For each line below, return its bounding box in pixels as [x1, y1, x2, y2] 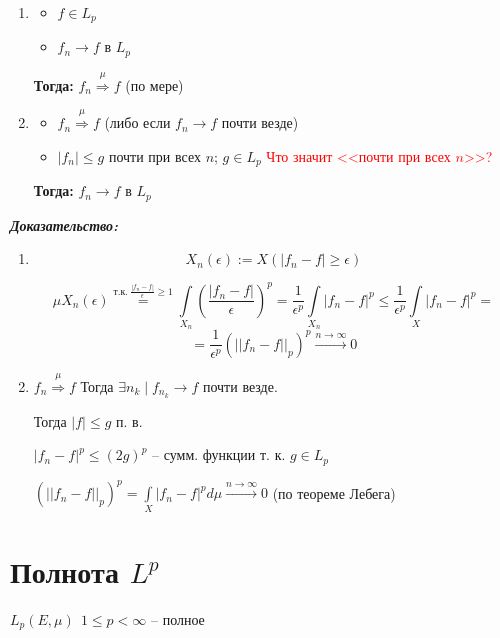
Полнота [10, 550, 119, 591]
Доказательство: [10, 214, 119, 235]
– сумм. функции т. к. [152, 444, 286, 465]
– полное [150, 608, 205, 629]
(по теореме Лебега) [272, 482, 396, 503]
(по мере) [125, 74, 184, 95]
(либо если [104, 112, 171, 133]
